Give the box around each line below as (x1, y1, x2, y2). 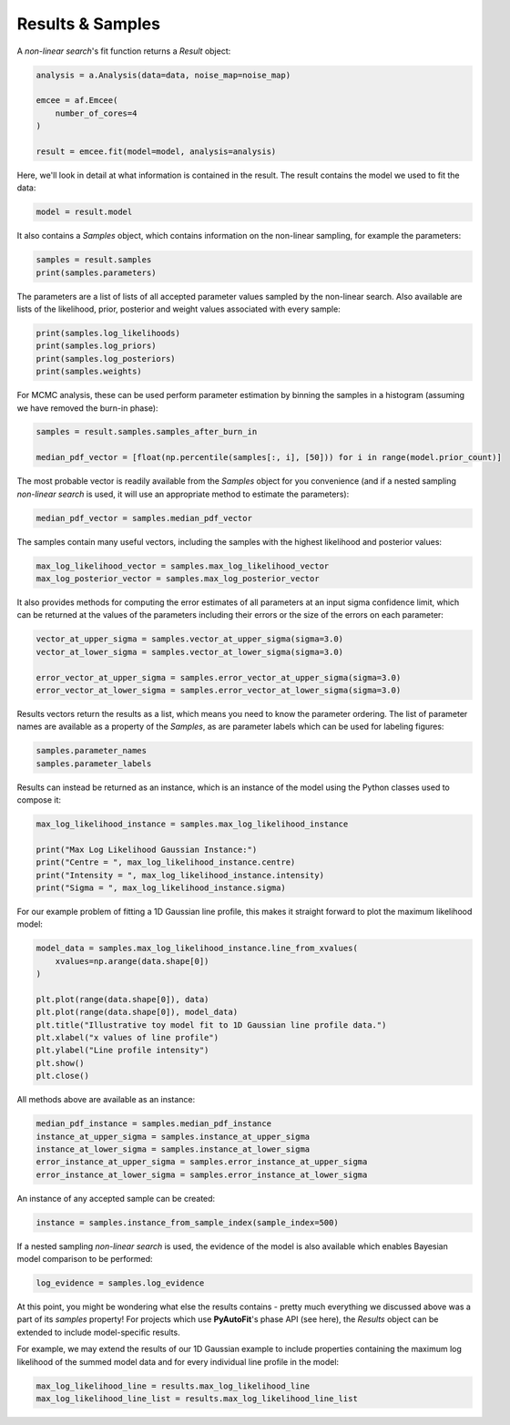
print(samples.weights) (36, 366, 143, 377)
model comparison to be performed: (16, 1254, 154, 1265)
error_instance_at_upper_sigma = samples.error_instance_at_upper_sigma (36, 1157, 368, 1167)
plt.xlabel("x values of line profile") (36, 1032, 219, 1043)
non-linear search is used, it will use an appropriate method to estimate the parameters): (16, 488, 350, 499)
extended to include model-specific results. (16, 1327, 181, 1338)
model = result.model (36, 207, 133, 218)
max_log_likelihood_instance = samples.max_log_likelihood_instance (36, 819, 349, 829)
